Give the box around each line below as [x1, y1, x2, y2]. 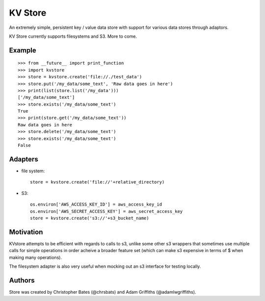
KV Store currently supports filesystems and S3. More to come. [9, 33, 137, 39]
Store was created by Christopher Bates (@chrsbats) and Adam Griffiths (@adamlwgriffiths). [9, 289, 196, 295]
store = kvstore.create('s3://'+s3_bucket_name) [30, 215, 149, 221]
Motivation [9, 228, 43, 236]
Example [9, 46, 36, 54]
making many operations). [9, 255, 62, 260]
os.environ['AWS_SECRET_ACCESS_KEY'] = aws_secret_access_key [30, 208, 183, 214]
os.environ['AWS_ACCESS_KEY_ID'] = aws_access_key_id [30, 202, 162, 208]
